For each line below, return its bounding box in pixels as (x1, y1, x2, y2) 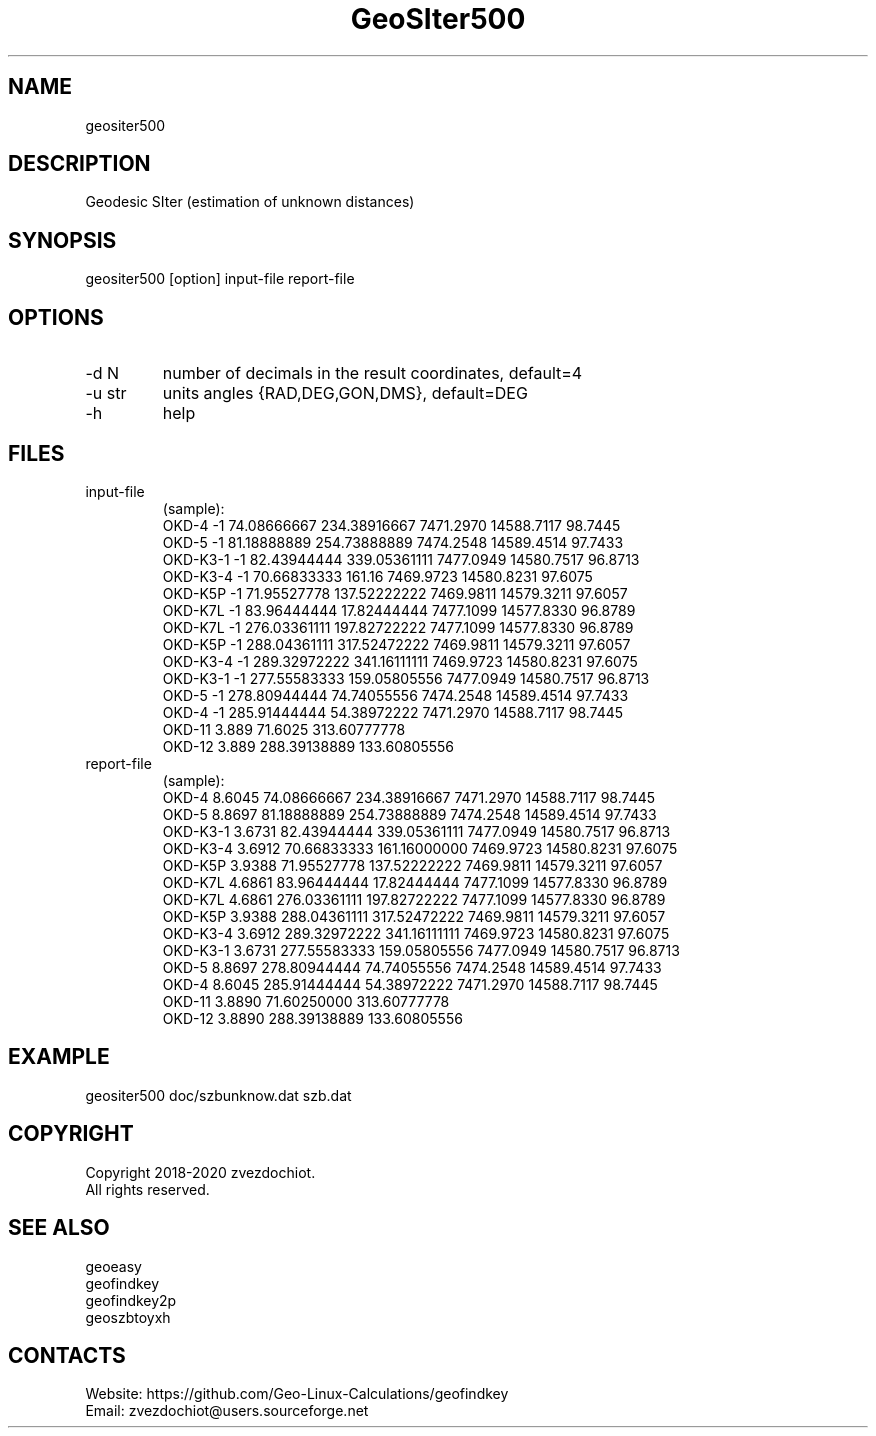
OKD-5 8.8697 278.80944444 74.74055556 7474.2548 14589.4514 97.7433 (162, 958, 662, 976)
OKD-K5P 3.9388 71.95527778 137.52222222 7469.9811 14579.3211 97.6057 (162, 856, 663, 874)
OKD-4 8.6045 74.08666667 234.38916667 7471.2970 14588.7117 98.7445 (162, 788, 656, 806)
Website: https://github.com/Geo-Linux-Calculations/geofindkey (85, 1385, 509, 1403)
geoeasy (85, 1257, 142, 1275)
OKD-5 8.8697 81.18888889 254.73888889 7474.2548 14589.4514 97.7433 (162, 805, 657, 823)
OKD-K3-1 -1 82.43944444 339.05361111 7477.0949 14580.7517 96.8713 (162, 550, 640, 568)
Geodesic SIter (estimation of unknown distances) (85, 193, 415, 211)
